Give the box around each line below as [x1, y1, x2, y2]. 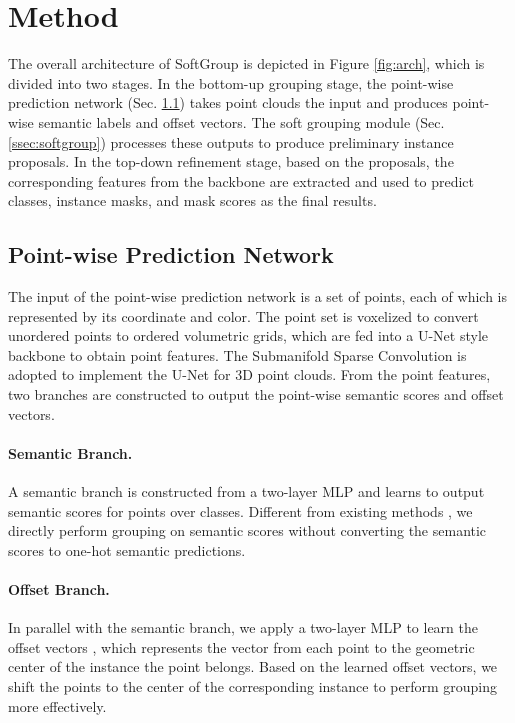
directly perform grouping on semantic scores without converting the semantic [8, 520, 487, 541]
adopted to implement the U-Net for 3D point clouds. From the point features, [8, 364, 491, 385]
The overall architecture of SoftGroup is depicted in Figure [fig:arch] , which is [8, 53, 485, 74]
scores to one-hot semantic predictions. [8, 539, 246, 560]
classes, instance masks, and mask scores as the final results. [8, 190, 377, 211]
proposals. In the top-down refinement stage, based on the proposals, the [8, 151, 454, 172]
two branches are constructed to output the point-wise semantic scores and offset [8, 384, 504, 405]
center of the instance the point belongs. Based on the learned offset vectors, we [8, 656, 498, 677]
